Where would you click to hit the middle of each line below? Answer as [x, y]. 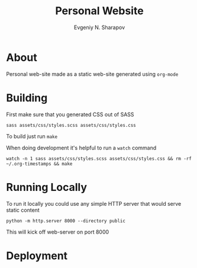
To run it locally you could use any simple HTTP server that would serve [94, 203]
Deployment [37, 256]
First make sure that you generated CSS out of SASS [70, 114]
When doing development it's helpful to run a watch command [81, 148]
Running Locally [47, 187]
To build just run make [32, 136]
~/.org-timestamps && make [39, 164]
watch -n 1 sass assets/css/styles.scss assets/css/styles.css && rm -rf [99, 158]
